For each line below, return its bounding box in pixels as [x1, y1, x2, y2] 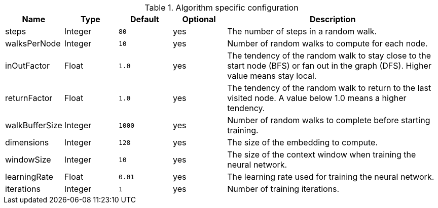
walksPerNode [5, 38, 61, 48]
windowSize [5, 154, 51, 165]
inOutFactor [5, 61, 50, 71]
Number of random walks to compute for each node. [227, 38, 428, 48]
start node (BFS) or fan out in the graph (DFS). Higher [227, 61, 431, 71]
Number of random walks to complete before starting [227, 115, 430, 125]
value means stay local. [227, 71, 317, 81]
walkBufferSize [5, 120, 62, 130]
